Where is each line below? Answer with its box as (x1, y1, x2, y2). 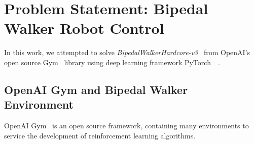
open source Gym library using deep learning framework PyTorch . (4, 57, 220, 67)
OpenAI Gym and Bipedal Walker (4, 81, 188, 97)
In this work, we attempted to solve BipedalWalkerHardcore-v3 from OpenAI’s (4, 47, 250, 58)
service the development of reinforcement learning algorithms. (4, 130, 196, 140)
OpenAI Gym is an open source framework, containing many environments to (4, 120, 249, 131)
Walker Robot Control (4, 18, 164, 38)
